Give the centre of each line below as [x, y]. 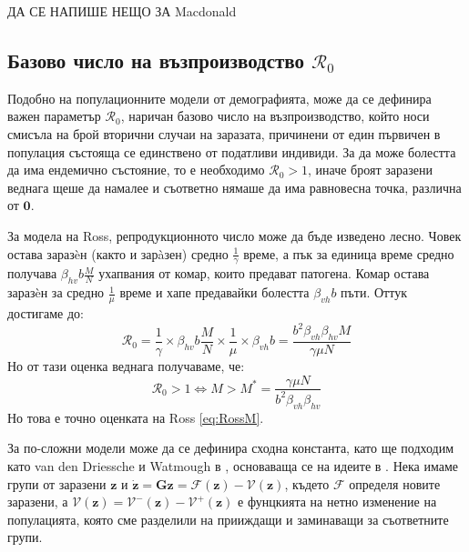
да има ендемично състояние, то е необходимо [136, 170]
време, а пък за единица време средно [349, 253]
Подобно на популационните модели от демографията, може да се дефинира [219, 98]
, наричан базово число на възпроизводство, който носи [275, 116]
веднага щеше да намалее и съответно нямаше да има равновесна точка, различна [234, 187]
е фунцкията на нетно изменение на [337, 502]
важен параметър [54, 116]
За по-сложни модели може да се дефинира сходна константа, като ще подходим [231, 448]
